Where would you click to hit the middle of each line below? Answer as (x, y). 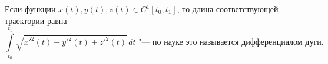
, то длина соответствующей (228, 9)
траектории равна (36, 20)
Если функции (30, 9)
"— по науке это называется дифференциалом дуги (230, 43)
